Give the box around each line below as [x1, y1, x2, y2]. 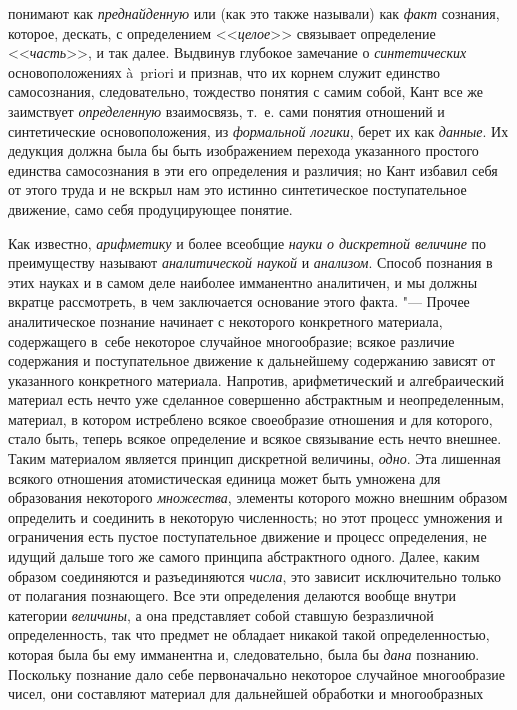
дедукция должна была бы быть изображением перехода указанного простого [8, 140, 479, 161]
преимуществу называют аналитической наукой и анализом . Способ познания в [8, 252, 493, 273]
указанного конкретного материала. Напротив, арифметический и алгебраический [8, 369, 505, 390]
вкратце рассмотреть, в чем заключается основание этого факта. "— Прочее [8, 291, 470, 312]
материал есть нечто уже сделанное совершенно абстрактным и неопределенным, [8, 389, 505, 410]
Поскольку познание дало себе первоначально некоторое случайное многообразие [8, 663, 505, 684]
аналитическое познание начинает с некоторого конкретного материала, [8, 310, 443, 331]
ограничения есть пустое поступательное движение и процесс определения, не [8, 526, 487, 547]
